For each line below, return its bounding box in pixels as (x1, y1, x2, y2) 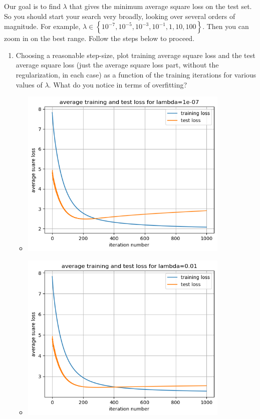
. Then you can (202, 21, 249, 31)
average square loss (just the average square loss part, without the (16, 59, 219, 70)
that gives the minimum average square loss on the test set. (69, 1, 252, 11)
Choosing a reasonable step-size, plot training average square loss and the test (16, 49, 255, 60)
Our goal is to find (4, 1, 61, 11)
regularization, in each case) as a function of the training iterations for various (16, 69, 256, 79)
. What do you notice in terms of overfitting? (49, 79, 187, 89)
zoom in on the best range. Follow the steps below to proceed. (4, 33, 195, 43)
